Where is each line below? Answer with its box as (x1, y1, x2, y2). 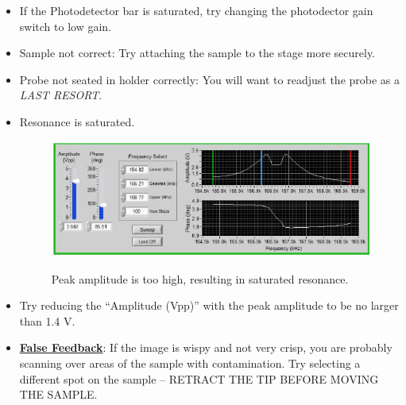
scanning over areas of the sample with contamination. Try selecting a (19, 355, 361, 372)
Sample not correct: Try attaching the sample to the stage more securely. (19, 44, 376, 61)
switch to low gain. (19, 17, 111, 34)
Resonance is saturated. (19, 113, 135, 129)
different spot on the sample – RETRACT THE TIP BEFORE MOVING (19, 370, 379, 387)
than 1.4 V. (19, 312, 75, 329)
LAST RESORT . (19, 87, 102, 103)
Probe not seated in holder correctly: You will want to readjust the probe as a (19, 71, 400, 87)
